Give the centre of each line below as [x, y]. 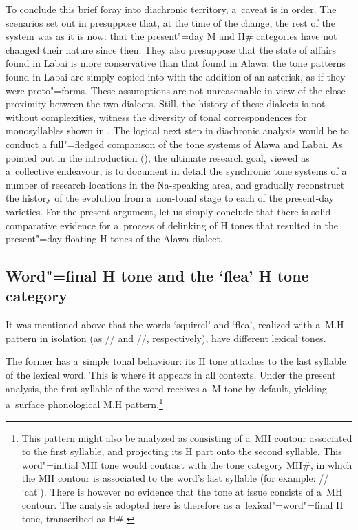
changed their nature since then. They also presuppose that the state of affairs [171, 49]
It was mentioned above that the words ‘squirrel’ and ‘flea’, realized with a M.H [175, 325]
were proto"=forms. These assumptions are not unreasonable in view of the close [176, 90]
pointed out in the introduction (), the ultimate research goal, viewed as [158, 157]
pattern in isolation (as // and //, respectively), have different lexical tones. [166, 338]
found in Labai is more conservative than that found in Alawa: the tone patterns [176, 63]
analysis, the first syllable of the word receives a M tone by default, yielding [166, 388]
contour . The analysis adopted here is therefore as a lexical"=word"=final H [182, 505]
